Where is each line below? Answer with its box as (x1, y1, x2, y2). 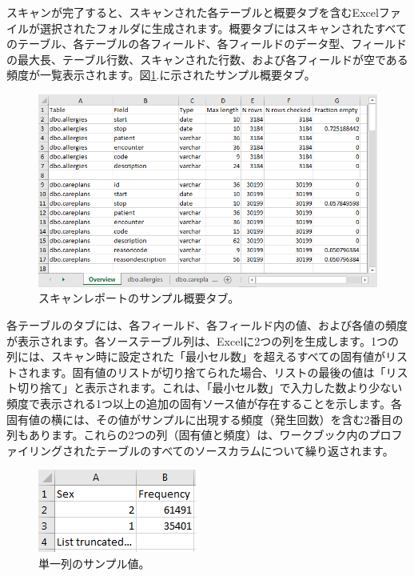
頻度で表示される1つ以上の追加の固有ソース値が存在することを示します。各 (6, 394, 402, 411)
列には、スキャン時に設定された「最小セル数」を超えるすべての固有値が (6, 348, 386, 365)
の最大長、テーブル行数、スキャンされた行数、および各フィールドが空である (6, 50, 408, 67)
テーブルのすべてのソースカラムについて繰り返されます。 (95, 442, 394, 458)
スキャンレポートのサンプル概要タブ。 (38, 290, 240, 306)
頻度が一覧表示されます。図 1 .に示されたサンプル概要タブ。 (6, 66, 316, 83)
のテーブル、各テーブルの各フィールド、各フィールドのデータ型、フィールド (6, 35, 407, 52)
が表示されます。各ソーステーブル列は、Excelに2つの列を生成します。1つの (6, 332, 399, 349)
